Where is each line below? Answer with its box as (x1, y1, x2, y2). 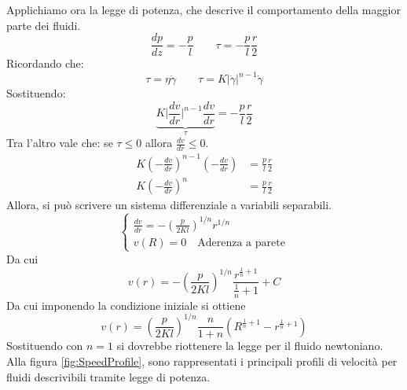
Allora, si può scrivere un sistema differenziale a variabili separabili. (6, 197, 332, 213)
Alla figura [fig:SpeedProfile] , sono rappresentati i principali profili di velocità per (6, 353, 398, 370)
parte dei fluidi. (6, 17, 81, 33)
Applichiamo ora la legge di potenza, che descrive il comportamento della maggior (6, 2, 401, 17)
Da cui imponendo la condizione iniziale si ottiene (6, 296, 246, 313)
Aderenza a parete (197, 237, 285, 248)
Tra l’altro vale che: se (6, 134, 113, 151)
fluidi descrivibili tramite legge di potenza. (6, 368, 211, 384)
